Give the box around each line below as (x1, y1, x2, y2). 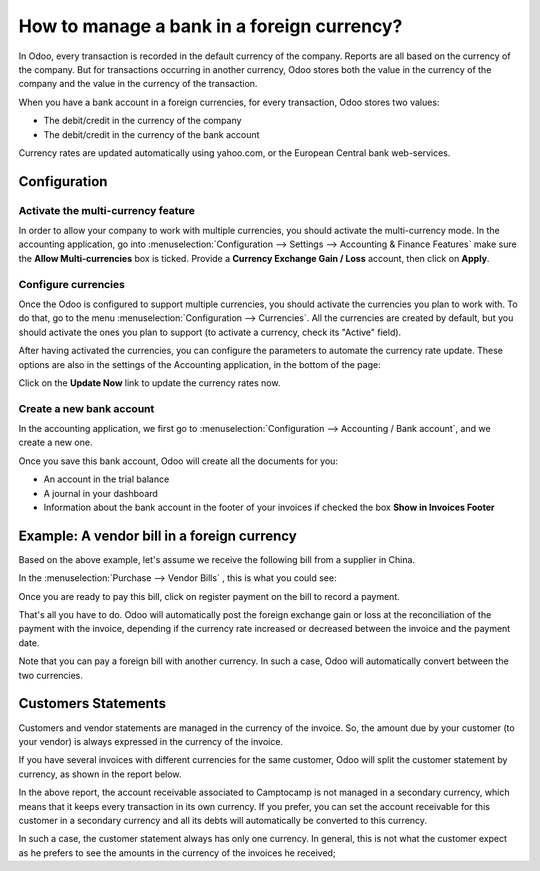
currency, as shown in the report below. (18, 768, 182, 780)
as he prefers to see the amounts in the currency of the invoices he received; (18, 846, 336, 859)
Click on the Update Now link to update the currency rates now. (18, 376, 281, 389)
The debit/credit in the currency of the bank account (43, 128, 260, 140)
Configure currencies (18, 277, 125, 291)
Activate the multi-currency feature (18, 203, 195, 217)
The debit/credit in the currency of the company (43, 115, 242, 127)
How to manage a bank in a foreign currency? (18, 15, 403, 37)
